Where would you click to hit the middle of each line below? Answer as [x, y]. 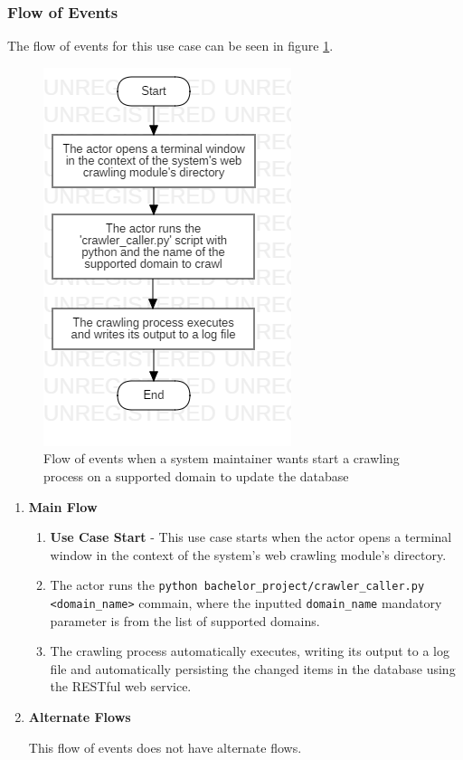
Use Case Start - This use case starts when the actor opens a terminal [251, 537]
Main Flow [63, 506]
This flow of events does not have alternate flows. [165, 747]
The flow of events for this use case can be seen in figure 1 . [170, 46]
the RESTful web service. [121, 686]
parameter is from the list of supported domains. [185, 620]
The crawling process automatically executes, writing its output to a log [250, 651]
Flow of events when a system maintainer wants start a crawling [222, 458]
